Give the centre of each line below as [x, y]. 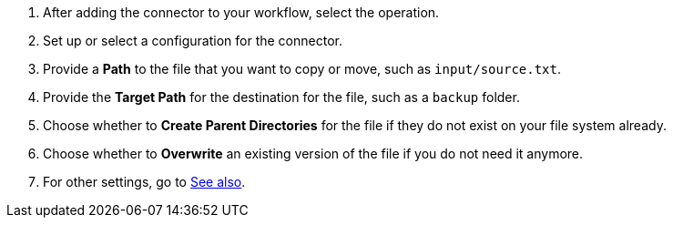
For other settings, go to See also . [144, 182]
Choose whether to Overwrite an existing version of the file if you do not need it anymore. [313, 153]
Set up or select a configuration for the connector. [193, 41]
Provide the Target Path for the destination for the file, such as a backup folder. [281, 97]
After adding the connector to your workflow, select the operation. [241, 12]
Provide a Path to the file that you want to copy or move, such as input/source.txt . [302, 69]
